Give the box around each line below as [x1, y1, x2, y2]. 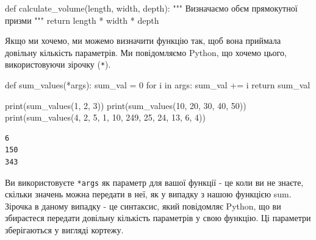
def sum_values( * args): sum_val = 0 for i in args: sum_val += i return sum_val [5, 79, 311, 91]
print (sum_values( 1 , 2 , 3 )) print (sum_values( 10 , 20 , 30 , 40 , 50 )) [5, 99, 246, 111]
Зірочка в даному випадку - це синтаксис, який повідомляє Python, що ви [5, 199, 281, 212]
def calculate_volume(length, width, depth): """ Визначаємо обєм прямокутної [5, 2, 298, 14]
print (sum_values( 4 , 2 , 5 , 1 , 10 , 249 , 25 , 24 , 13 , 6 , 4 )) [5, 111, 206, 124]
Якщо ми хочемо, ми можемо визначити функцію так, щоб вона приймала [5, 34, 281, 47]
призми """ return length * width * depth [5, 13, 159, 26]
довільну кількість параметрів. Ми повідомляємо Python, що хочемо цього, [5, 46, 287, 58]
